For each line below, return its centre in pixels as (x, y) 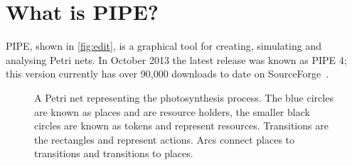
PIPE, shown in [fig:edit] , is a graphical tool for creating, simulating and (164, 46)
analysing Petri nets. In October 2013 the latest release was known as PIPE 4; (176, 59)
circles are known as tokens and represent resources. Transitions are (181, 126)
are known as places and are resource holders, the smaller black (172, 111)
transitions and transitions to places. (114, 153)
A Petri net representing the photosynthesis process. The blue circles (184, 97)
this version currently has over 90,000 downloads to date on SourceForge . (167, 74)
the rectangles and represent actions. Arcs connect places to (165, 139)
